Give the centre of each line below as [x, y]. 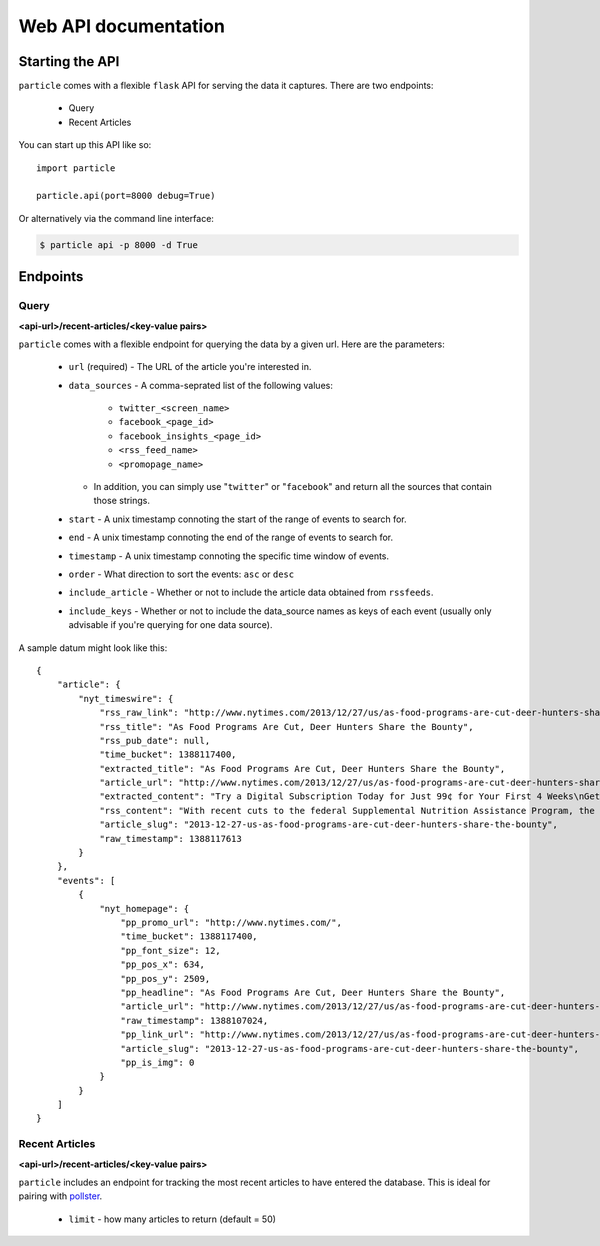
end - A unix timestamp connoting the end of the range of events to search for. [231, 537]
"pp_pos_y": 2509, [165, 978]
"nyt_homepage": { [144, 908]
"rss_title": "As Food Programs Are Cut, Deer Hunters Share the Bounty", [286, 726]
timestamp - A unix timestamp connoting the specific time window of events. [229, 556]
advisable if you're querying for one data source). [171, 625]
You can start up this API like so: [85, 145]
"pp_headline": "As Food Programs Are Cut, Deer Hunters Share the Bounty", [313, 992]
